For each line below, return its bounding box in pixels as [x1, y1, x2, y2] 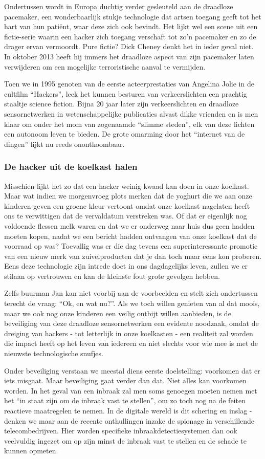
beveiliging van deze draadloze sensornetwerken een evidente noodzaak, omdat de [4, 318, 259, 329]
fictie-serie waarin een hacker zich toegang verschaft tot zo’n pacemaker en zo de [4, 31, 256, 41]
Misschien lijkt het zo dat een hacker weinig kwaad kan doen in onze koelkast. [4, 180, 249, 191]
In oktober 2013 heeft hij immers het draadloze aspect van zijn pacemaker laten [4, 51, 254, 61]
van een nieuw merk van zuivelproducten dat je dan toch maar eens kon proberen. [4, 250, 262, 261]
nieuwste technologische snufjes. [4, 348, 103, 359]
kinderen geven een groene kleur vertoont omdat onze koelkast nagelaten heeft [4, 200, 250, 211]
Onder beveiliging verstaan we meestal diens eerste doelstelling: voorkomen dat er [4, 365, 260, 376]
